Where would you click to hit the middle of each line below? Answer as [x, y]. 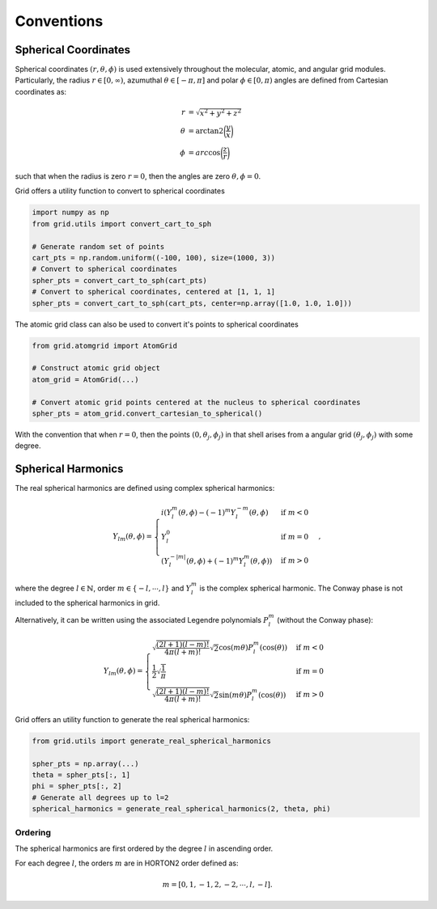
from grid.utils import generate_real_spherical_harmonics [151, 741]
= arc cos [204, 152]
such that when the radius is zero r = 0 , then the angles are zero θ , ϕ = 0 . [138, 176]
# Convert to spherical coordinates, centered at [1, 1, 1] [154, 292]
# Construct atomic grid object [96, 368]
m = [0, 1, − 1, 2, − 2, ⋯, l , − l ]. [217, 884]
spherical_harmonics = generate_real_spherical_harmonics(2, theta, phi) [181, 809]
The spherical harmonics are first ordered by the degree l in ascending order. [144, 848]
